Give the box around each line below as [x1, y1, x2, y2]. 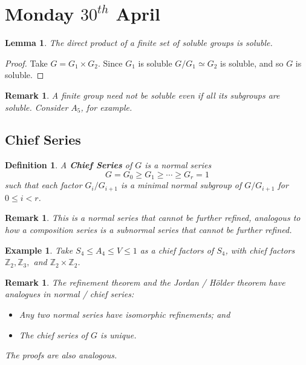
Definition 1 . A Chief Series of [5, 159, 132, 171]
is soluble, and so [220, 56, 284, 69]
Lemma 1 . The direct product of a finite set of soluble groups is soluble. [5, 36, 273, 49]
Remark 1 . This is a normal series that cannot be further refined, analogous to [5, 211, 301, 224]
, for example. [80, 100, 132, 113]
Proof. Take [5, 56, 48, 69]
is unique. [100, 328, 137, 341]
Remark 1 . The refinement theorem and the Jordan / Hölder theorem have [5, 275, 285, 288]
